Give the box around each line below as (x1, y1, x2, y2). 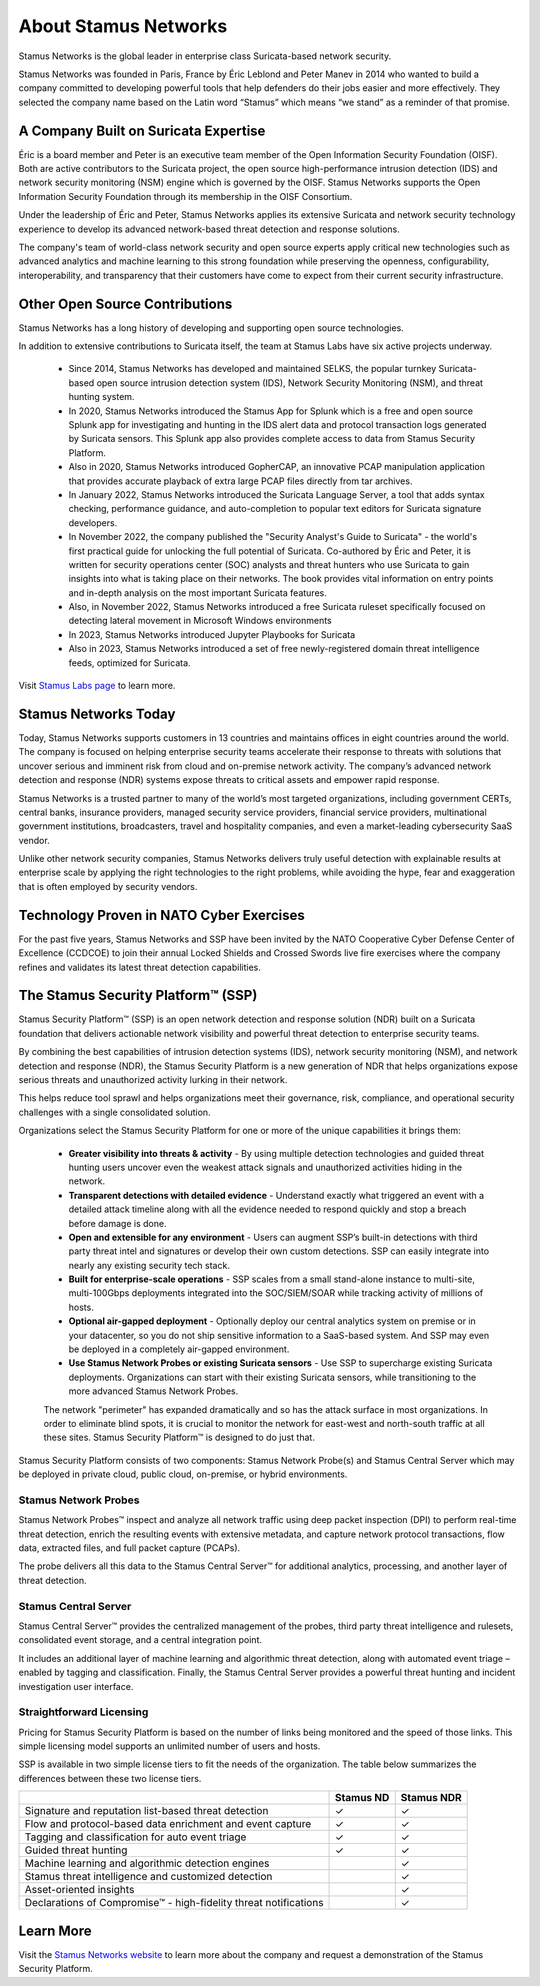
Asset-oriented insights (24, 1883, 135, 1897)
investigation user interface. (18, 1680, 134, 1692)
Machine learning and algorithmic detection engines (24, 1856, 270, 1870)
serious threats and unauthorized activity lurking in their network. (18, 1074, 288, 1085)
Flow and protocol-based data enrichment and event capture (24, 1817, 312, 1831)
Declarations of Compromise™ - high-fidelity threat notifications (24, 1896, 324, 1910)
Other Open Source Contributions (18, 295, 233, 312)
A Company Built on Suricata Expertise (18, 122, 266, 139)
